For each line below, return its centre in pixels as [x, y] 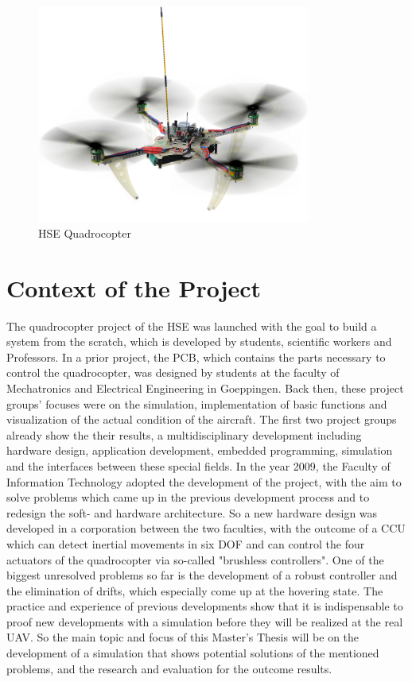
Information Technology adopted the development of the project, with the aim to [204, 481]
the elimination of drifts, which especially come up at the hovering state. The [195, 590]
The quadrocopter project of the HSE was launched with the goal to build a [192, 325]
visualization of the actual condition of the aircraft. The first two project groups [202, 419]
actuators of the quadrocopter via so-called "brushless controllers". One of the [195, 559]
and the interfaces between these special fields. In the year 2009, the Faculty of [198, 465]
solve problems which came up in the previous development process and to [188, 497]
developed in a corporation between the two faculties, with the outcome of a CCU [206, 528]
